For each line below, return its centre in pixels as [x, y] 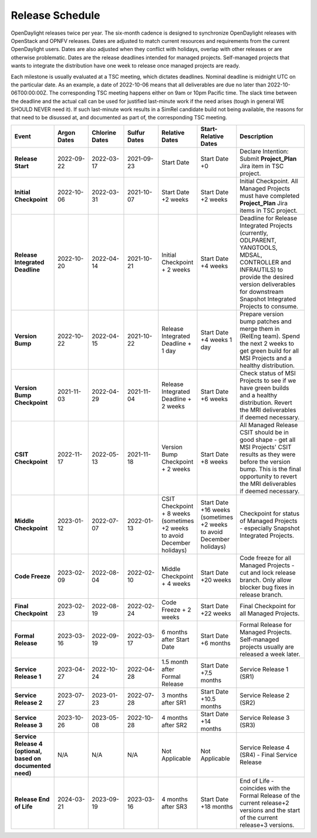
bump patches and [266, 321]
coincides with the [265, 788]
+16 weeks [215, 509]
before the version [265, 461]
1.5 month [175, 662]
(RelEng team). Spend [270, 336]
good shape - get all [268, 440]
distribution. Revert [266, 403]
